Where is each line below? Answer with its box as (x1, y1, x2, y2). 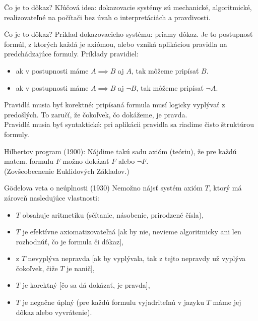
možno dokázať (62, 156, 109, 166)
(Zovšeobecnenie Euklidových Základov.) (4, 165, 130, 176)
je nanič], (67, 263, 95, 273)
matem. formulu (4, 156, 54, 166)
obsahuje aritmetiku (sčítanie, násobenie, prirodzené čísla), (22, 209, 204, 220)
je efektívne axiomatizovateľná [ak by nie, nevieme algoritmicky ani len (22, 226, 241, 237)
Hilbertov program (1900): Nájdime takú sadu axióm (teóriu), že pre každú (4, 146, 237, 156)
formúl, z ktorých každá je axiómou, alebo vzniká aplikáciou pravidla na (4, 38, 227, 49)
